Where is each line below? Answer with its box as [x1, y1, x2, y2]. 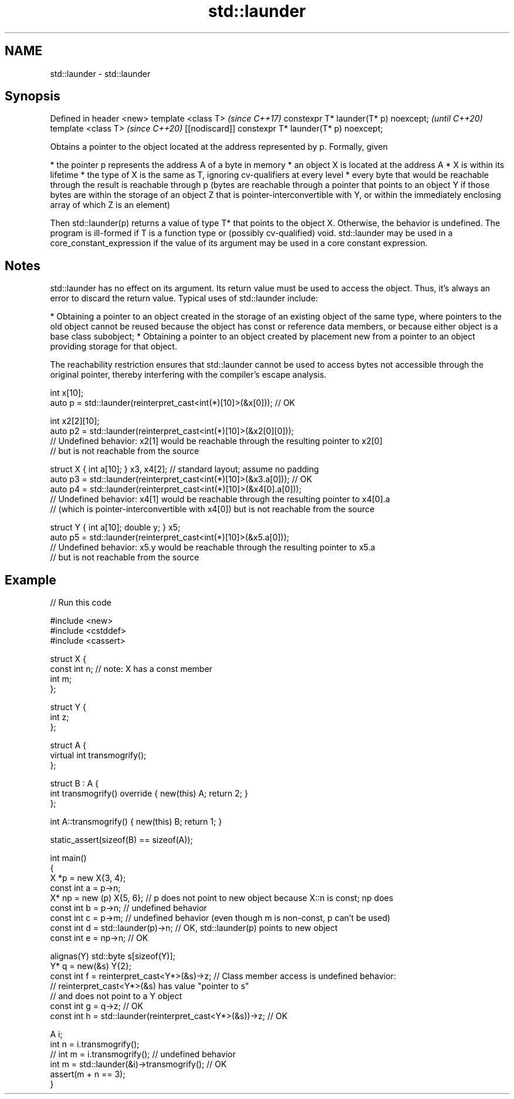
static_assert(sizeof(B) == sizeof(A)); [50, 835, 193, 845]
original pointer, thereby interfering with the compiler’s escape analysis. [50, 369, 327, 380]
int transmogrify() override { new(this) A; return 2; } [50, 788, 248, 799]
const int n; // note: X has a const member [50, 664, 212, 674]
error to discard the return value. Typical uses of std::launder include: [50, 293, 318, 304]
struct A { [50, 740, 86, 751]
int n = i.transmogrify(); [50, 1039, 140, 1050]
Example [5, 572, 56, 587]
